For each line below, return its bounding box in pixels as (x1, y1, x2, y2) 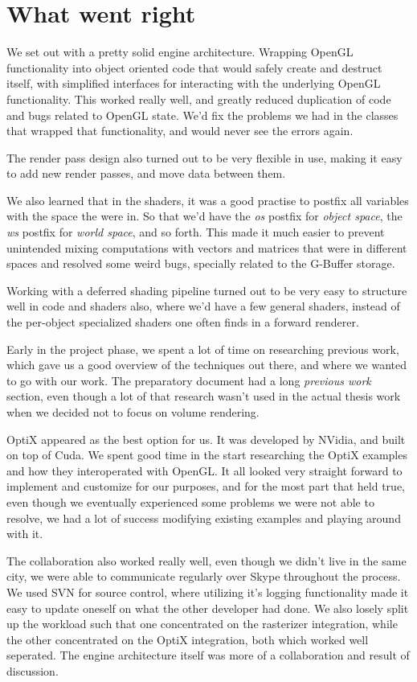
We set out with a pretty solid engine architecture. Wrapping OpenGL (6, 43, 354, 60)
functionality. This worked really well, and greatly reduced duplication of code (6, 90, 391, 107)
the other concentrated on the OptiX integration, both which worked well (6, 631, 369, 647)
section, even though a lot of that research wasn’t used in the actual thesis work (6, 388, 401, 405)
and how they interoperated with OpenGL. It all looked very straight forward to (6, 462, 403, 479)
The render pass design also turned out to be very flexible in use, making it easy (6, 149, 403, 166)
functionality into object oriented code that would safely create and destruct (6, 59, 382, 76)
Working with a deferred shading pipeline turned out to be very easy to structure (6, 281, 407, 298)
